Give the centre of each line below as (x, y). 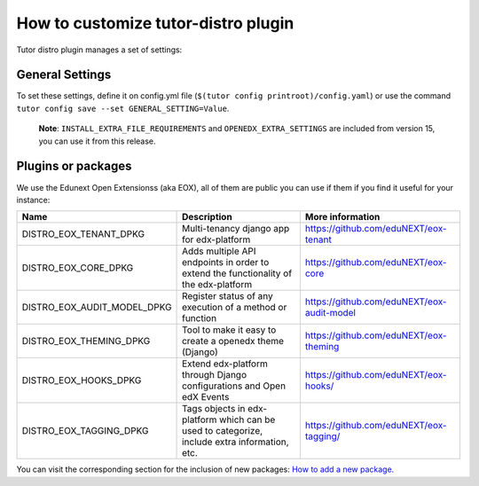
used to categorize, (223, 431)
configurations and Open (234, 386)
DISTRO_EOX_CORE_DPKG (78, 268)
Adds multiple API (219, 251)
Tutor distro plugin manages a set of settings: (99, 50)
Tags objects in (214, 409)
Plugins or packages (74, 166)
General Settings (64, 75)
